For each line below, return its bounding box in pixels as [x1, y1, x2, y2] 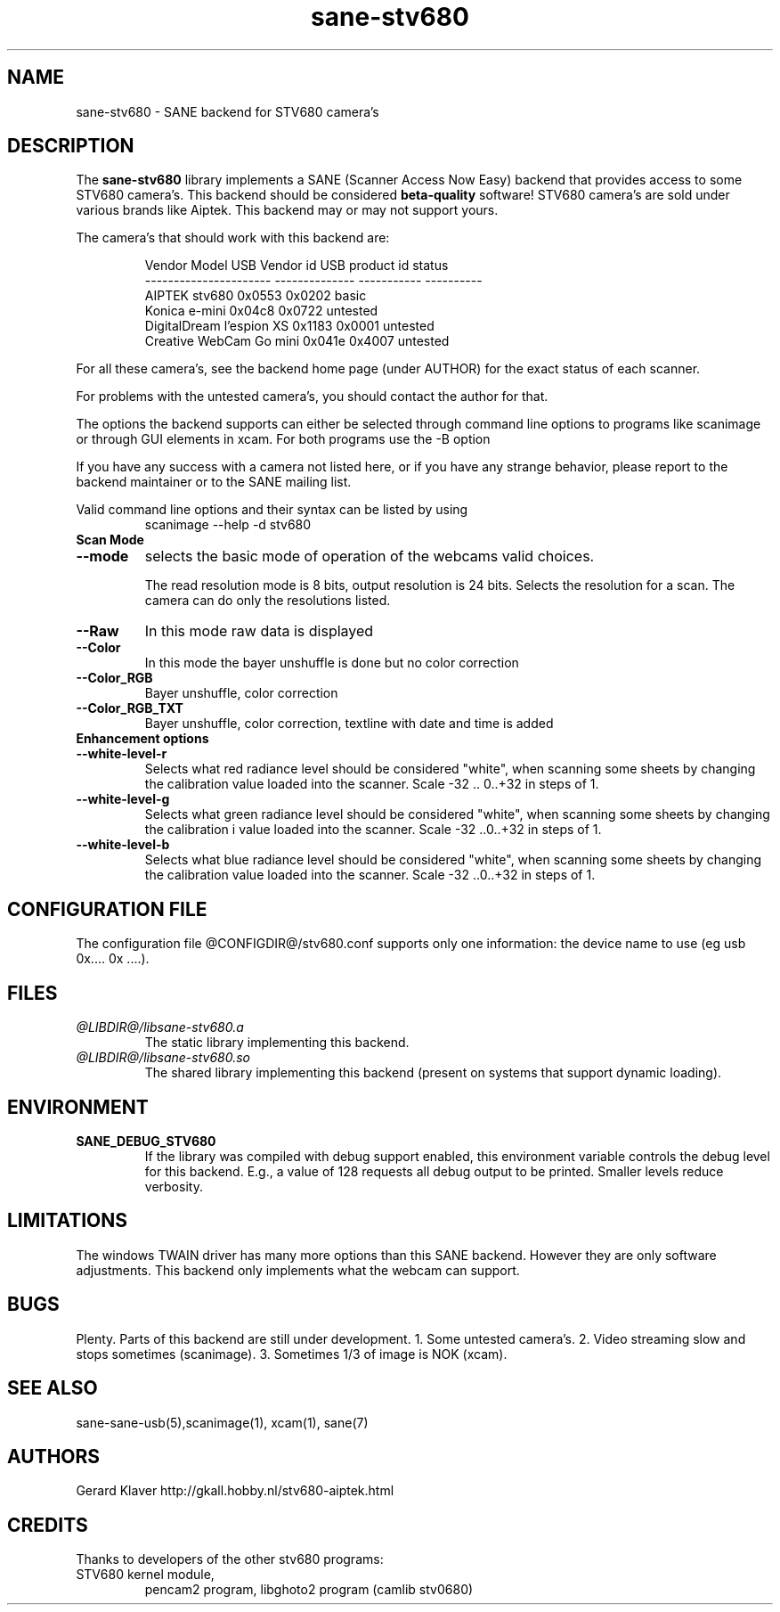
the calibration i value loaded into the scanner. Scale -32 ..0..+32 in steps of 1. [144, 822, 602, 838]
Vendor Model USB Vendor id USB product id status [144, 258, 449, 274]
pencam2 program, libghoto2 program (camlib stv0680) [144, 1582, 474, 1598]
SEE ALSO [7, 1377, 98, 1400]
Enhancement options [76, 731, 209, 747]
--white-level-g [76, 791, 170, 807]
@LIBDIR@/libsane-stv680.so [76, 1050, 250, 1066]
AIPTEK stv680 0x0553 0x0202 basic [144, 288, 367, 304]
